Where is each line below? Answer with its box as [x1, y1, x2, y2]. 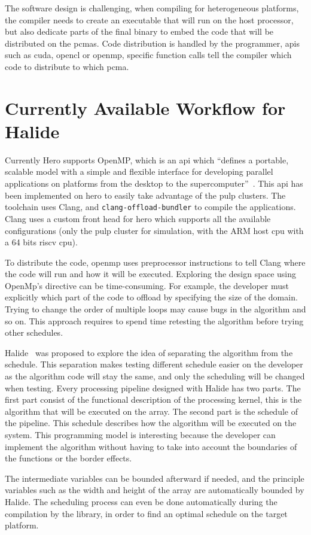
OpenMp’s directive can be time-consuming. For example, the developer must [5, 279, 289, 291]
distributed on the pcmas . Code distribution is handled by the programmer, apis [5, 37, 300, 49]
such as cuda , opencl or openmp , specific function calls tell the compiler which [5, 48, 292, 61]
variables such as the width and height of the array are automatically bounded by [5, 484, 304, 496]
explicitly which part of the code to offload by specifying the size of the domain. [5, 291, 298, 303]
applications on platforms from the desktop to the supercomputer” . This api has [5, 177, 303, 190]
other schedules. [5, 326, 63, 339]
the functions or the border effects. [5, 452, 132, 464]
